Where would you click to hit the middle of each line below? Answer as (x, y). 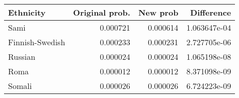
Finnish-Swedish (37, 42)
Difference (211, 12)
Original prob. (102, 12)
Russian (22, 57)
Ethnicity (27, 12)
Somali (20, 86)
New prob (158, 12)
